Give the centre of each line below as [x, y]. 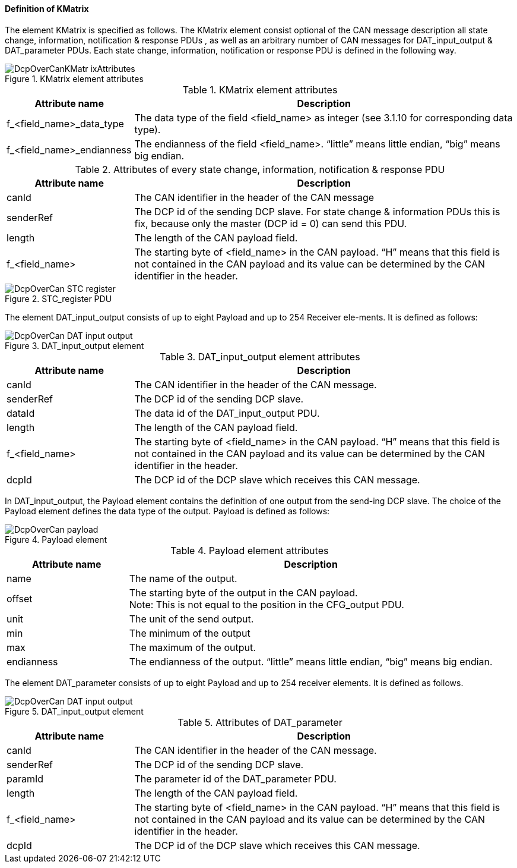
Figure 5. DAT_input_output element [74, 711]
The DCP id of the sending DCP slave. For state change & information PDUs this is [317, 211]
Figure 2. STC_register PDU [58, 298]
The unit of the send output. [191, 619]
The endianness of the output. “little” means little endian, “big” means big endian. [311, 661]
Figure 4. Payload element [56, 539]
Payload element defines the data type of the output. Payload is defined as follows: [167, 511]
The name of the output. [183, 578]
